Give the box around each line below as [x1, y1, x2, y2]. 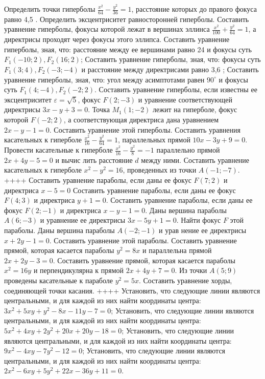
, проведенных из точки [123, 164, 197, 175]
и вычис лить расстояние [55, 154, 133, 165]
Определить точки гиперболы [4, 4, 95, 14]
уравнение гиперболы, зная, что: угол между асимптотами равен [4, 74, 205, 85]
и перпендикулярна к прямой [33, 265, 124, 276]
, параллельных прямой [117, 134, 190, 145]
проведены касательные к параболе [4, 275, 113, 285]
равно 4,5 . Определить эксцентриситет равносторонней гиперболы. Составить [4, 13, 249, 24]
